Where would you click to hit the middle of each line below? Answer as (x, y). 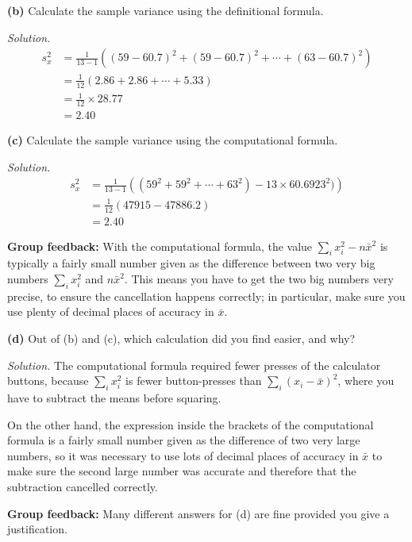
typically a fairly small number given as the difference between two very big (191, 263)
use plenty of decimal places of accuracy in (111, 311)
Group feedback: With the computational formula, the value (160, 246)
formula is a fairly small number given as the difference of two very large (184, 440)
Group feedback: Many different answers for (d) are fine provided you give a (198, 513)
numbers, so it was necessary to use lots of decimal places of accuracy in (183, 455)
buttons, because (48, 381)
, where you (366, 381)
